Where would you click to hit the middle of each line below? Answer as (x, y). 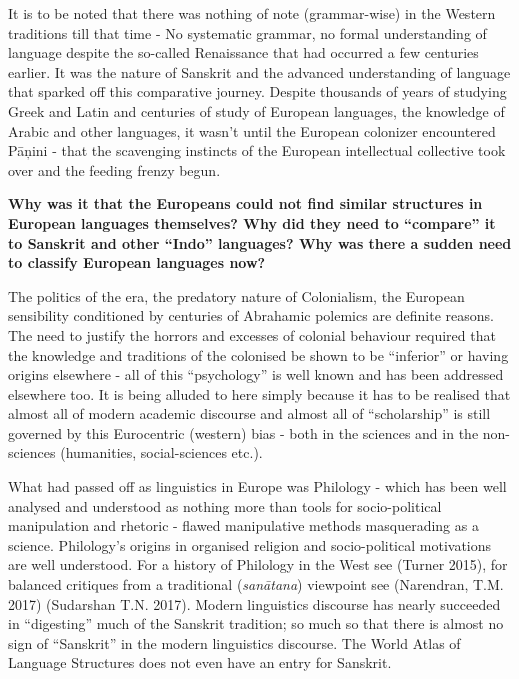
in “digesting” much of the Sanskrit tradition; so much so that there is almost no (256, 623)
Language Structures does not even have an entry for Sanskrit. (200, 662)
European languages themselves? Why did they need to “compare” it (252, 222)
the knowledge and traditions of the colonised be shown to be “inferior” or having (258, 354)
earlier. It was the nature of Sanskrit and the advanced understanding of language (259, 71)
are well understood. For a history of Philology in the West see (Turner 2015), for (258, 564)
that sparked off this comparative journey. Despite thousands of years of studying (257, 91)
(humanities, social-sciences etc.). (161, 452)
